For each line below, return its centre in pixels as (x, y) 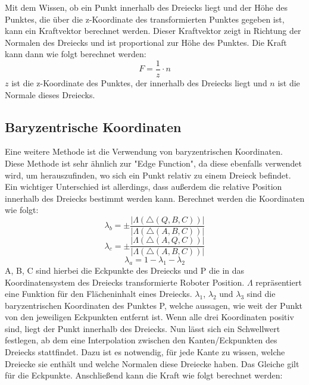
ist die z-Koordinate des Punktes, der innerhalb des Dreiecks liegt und (139, 83)
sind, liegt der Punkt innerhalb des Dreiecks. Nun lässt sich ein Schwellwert (143, 328)
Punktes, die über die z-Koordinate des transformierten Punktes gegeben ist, (145, 19)
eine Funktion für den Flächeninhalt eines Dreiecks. (99, 294)
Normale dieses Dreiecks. (50, 94)
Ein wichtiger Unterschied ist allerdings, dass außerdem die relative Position (143, 187)
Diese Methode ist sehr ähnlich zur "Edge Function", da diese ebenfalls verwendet (153, 163)
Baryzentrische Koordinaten (93, 126)
